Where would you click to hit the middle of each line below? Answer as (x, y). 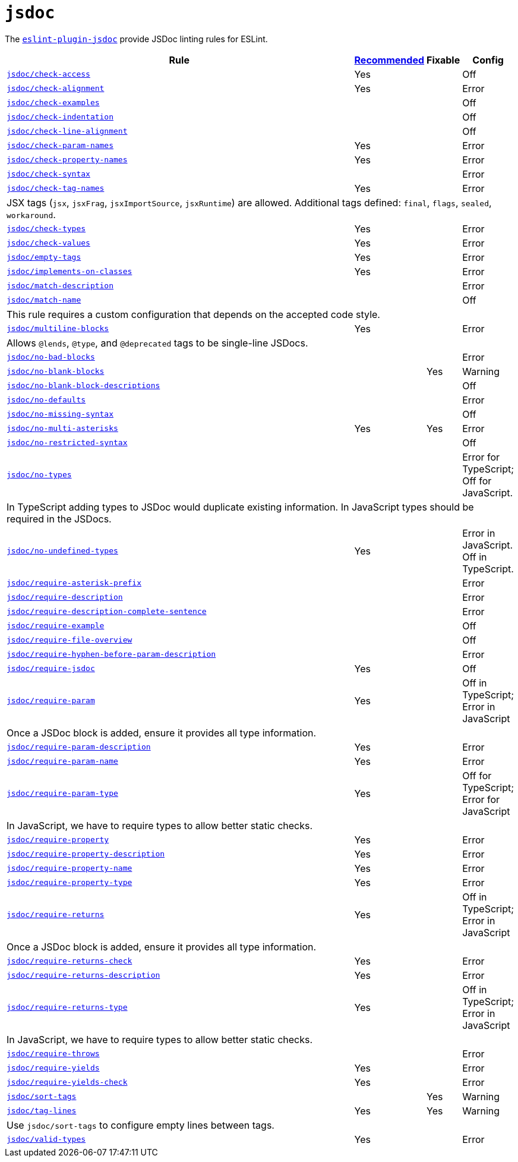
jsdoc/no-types (39, 475)
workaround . (31, 214)
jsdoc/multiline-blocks (58, 329)
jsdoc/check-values (48, 243)
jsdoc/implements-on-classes (70, 272)
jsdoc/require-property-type (70, 883)
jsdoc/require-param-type (62, 793)
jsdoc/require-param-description (79, 747)
